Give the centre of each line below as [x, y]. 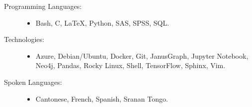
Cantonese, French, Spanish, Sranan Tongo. [102, 98]
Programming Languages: [43, 6]
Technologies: [24, 39]
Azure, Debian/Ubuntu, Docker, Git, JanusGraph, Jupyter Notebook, [142, 55]
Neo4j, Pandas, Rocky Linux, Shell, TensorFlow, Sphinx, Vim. [130, 65]
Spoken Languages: [33, 82]
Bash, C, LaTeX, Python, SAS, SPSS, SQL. [102, 22]
